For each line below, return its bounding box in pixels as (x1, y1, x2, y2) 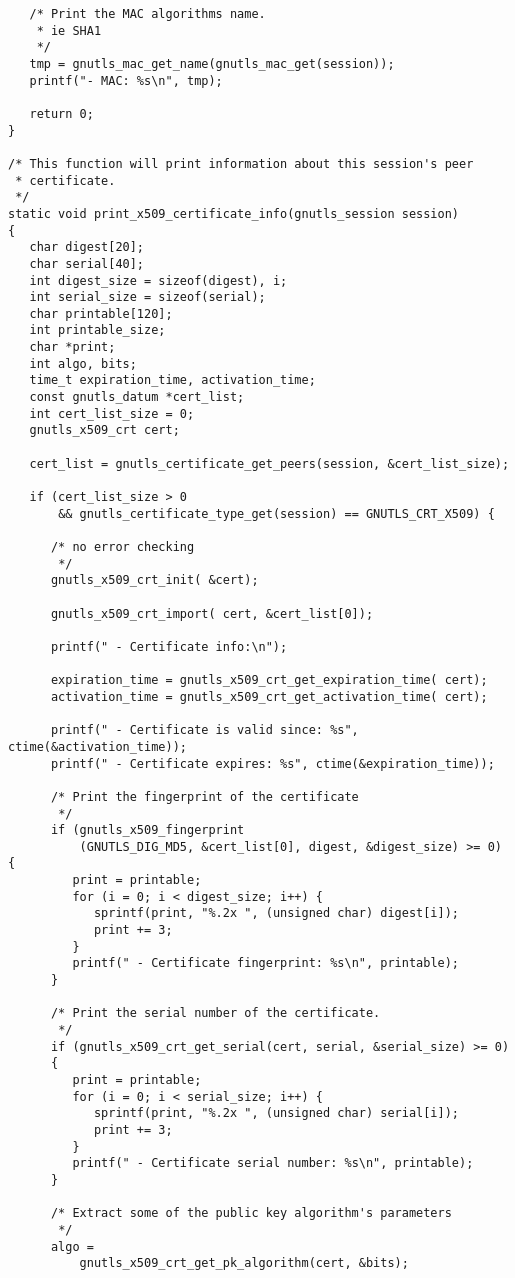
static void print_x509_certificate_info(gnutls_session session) (8, 206, 460, 221)
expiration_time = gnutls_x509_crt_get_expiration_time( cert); (50, 673, 488, 688)
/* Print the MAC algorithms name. (29, 7, 266, 21)
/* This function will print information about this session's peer (8, 156, 474, 171)
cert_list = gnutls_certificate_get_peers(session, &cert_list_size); (29, 456, 510, 471)
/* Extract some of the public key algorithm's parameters (50, 1206, 452, 1221)
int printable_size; (29, 323, 166, 338)
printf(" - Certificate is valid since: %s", (50, 723, 359, 738)
